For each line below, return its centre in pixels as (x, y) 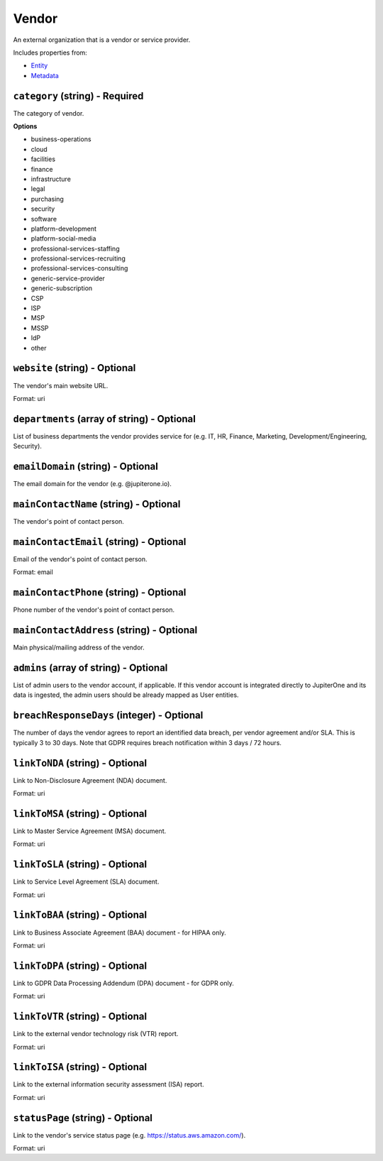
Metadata (45, 75)
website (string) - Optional (74, 368)
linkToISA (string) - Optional (80, 1067)
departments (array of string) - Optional (105, 419)
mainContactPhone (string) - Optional (100, 593)
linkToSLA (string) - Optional (80, 865)
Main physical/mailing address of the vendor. (79, 648)
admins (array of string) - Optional (90, 667)
